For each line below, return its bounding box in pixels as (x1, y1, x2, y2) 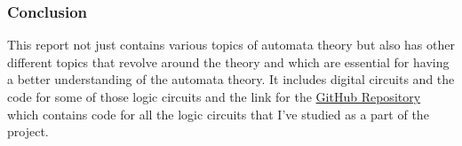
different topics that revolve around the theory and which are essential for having (7, 52, 450, 71)
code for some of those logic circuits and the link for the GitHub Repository (7, 88, 421, 105)
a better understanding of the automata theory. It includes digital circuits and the (7, 70, 455, 88)
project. (7, 122, 49, 141)
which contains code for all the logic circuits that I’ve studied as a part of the (7, 104, 429, 123)
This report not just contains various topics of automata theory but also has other (7, 35, 455, 54)
